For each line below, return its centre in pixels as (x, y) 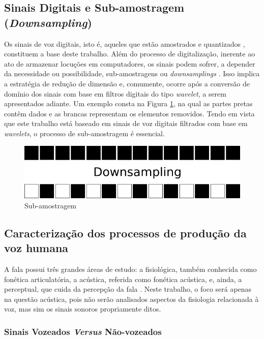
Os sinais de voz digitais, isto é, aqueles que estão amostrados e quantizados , (125, 43)
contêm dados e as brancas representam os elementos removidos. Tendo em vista (129, 113)
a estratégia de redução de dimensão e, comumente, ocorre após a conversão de (127, 83)
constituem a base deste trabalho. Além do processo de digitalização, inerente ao (130, 54)
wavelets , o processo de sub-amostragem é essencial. (84, 133)
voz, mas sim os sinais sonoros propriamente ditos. (83, 309)
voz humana (36, 248)
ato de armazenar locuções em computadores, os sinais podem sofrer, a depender (130, 63)
